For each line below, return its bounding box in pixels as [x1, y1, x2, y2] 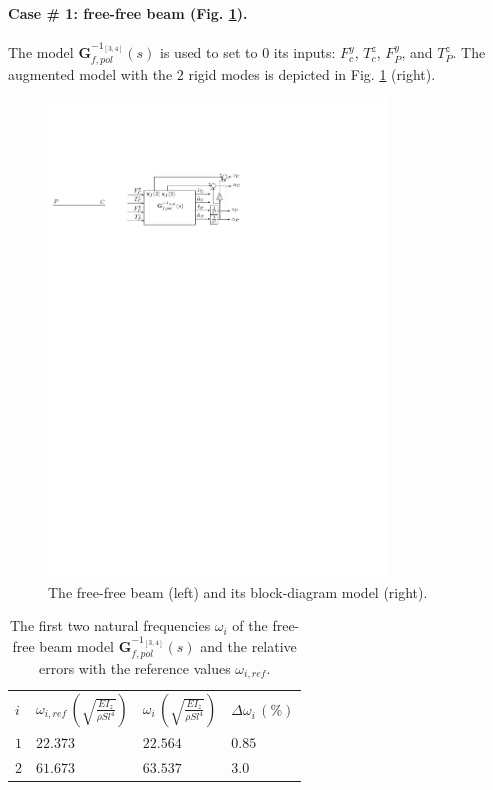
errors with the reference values [38, 657, 231, 678]
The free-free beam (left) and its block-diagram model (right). [48, 581, 428, 602]
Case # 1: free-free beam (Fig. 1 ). [8, 2, 248, 23]
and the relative [200, 636, 297, 657]
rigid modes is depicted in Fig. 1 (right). [188, 63, 436, 84]
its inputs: [273, 42, 336, 63]
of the [232, 615, 268, 636]
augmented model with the [8, 63, 173, 84]
